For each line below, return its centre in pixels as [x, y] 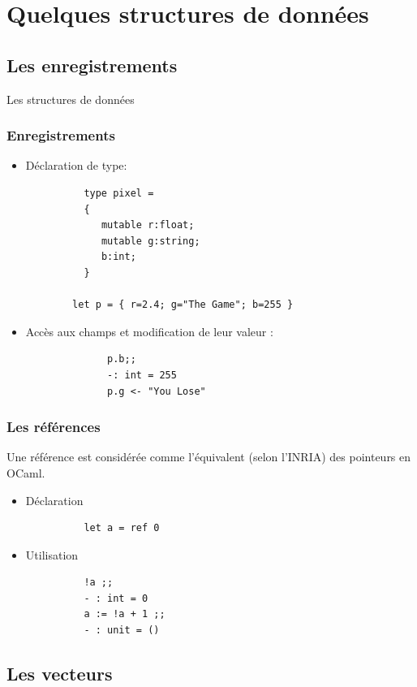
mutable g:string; [150, 241]
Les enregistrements [92, 65]
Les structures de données [71, 99]
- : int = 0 [116, 598]
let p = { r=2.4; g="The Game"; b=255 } [183, 305]
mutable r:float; [148, 225]
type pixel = [119, 193]
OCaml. [26, 472]
